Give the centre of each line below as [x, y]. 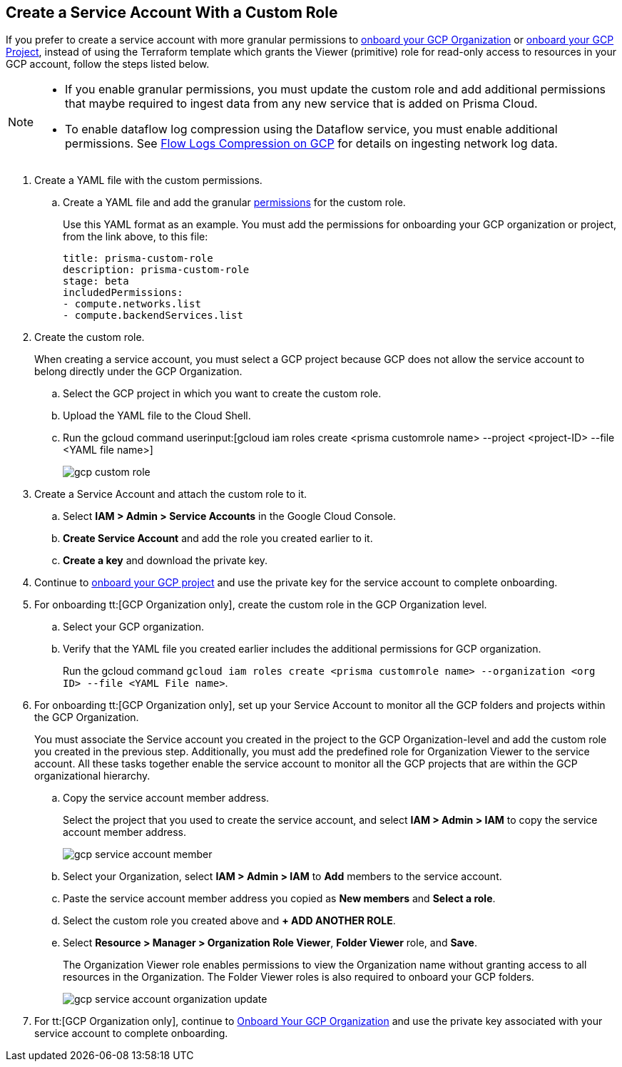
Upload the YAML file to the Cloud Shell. [157, 416]
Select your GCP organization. [134, 627]
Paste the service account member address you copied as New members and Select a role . [279, 899]
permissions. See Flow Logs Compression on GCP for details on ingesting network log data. [311, 144]
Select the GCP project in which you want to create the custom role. [222, 394]
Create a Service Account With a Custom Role [172, 12]
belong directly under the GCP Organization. [138, 372]
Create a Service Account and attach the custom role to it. [171, 494]
